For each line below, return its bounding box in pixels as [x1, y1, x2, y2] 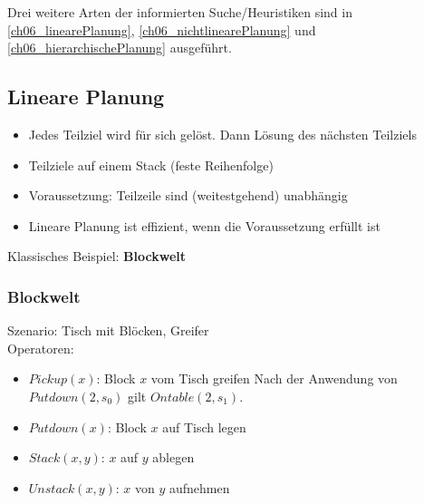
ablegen [152, 448, 195, 467]
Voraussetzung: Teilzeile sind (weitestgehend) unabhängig [28, 186, 348, 205]
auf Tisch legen [162, 417, 246, 436]
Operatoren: [7, 338, 74, 357]
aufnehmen [169, 478, 230, 497]
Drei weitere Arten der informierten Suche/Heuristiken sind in [7, 3, 352, 21]
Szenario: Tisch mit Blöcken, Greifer [7, 321, 209, 340]
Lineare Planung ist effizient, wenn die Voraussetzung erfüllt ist [28, 216, 381, 235]
